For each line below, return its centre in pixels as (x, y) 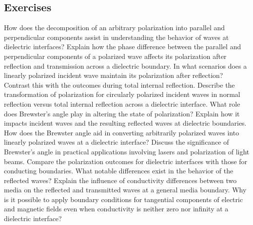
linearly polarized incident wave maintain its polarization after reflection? (114, 75)
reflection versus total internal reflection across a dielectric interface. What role (122, 103)
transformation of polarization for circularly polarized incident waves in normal (122, 94)
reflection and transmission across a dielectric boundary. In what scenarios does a (126, 66)
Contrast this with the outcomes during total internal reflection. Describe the (119, 84)
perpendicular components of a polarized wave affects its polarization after (115, 56)
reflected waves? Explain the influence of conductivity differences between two (120, 180)
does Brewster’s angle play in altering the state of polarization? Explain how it (122, 113)
